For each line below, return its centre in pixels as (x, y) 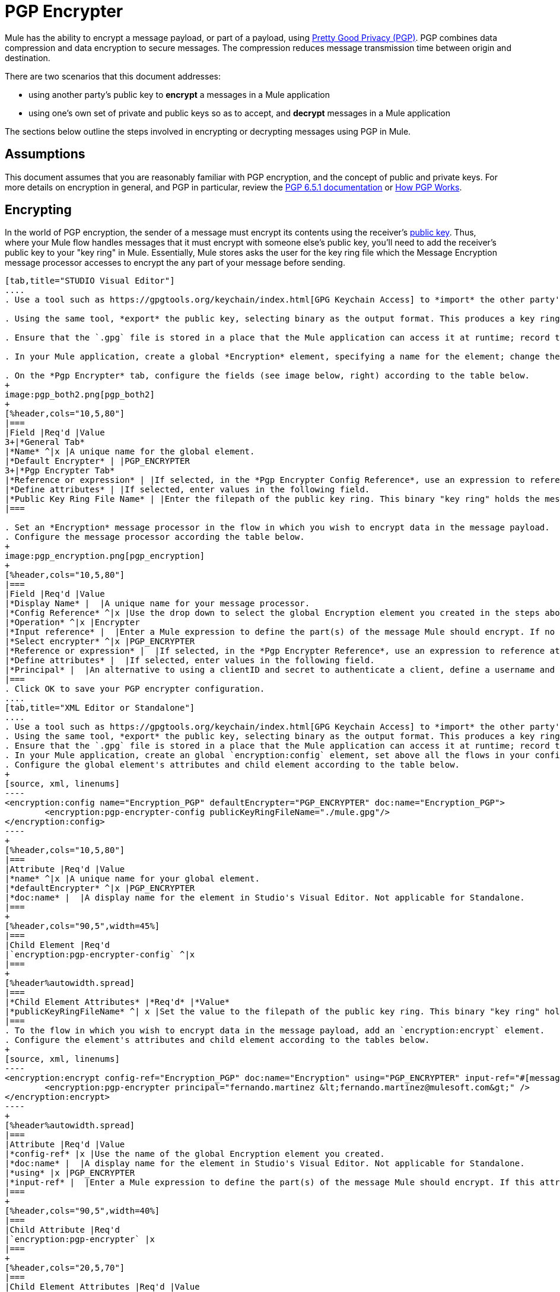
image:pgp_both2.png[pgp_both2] (80, 395)
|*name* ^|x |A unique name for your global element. (132, 879)
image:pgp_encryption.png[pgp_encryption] (105, 556)
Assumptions (45, 154)
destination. (28, 58)
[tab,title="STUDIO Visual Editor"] (90, 281)
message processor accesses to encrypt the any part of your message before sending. (175, 263)
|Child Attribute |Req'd (62, 1230)
